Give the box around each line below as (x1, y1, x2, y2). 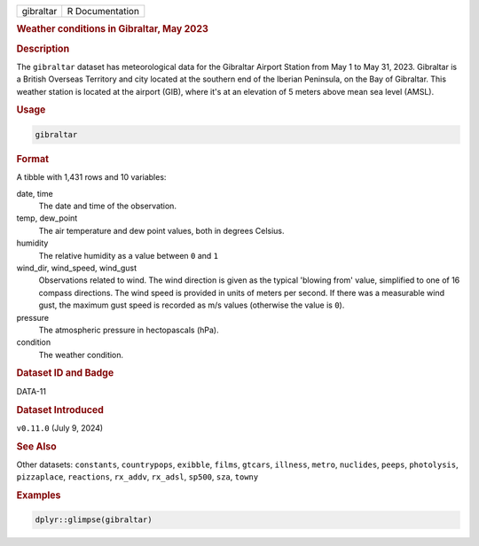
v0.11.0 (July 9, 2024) (16, 422, 104, 433)
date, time (16, 188, 53, 199)
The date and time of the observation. (38, 200, 177, 211)
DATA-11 (16, 386, 46, 396)
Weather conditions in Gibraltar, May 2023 (16, 23, 208, 35)
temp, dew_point (16, 213, 78, 223)
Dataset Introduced (16, 403, 104, 416)
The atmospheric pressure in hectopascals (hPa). (38, 324, 219, 335)
